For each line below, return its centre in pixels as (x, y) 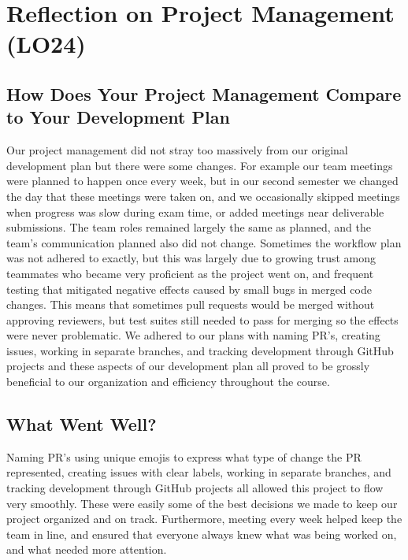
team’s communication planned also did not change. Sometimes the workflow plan (204, 242)
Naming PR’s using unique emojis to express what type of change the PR (184, 456)
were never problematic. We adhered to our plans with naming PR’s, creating (193, 335)
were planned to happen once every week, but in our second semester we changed (202, 181)
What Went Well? (82, 424)
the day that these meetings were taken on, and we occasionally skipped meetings (203, 196)
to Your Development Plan (118, 117)
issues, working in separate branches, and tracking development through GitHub (200, 350)
